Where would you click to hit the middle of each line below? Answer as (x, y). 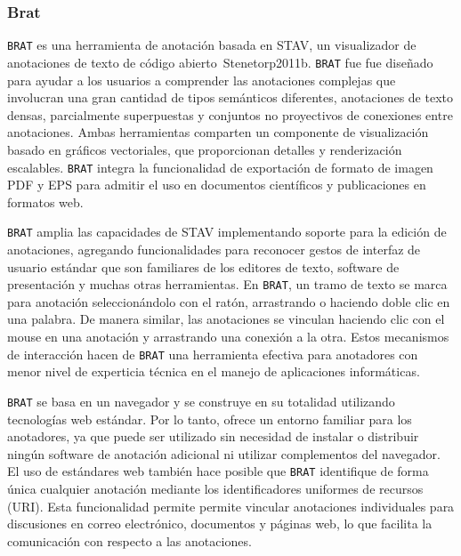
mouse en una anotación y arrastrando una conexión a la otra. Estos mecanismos (228, 337)
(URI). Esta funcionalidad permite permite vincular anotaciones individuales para (231, 506)
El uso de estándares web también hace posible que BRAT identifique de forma (218, 471)
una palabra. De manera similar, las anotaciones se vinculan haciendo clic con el (226, 319)
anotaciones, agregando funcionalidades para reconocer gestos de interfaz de (214, 249)
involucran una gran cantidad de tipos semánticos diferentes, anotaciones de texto (230, 97)
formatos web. (45, 201)
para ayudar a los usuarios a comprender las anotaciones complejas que (202, 80)
